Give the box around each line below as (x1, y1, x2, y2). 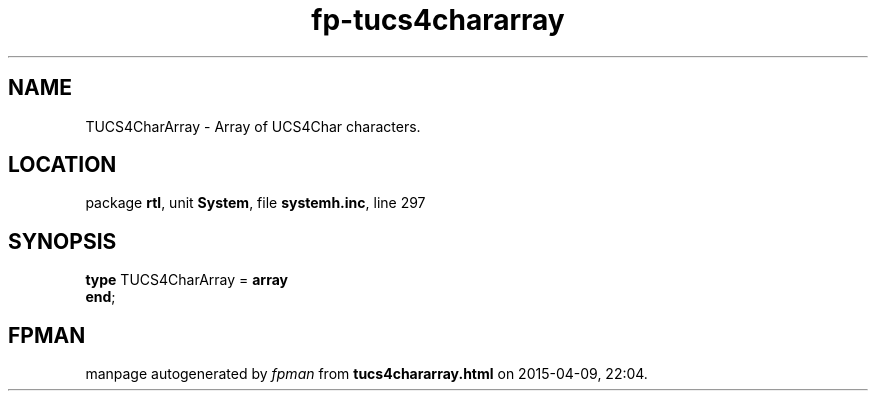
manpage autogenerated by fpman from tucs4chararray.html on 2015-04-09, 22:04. (85, 365, 648, 383)
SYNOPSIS (8, 228, 117, 254)
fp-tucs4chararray (311, 3, 565, 37)
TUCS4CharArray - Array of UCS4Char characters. (85, 117, 421, 135)
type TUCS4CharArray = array (85, 271, 288, 289)
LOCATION (8, 152, 117, 178)
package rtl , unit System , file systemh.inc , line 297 (85, 194, 426, 212)
